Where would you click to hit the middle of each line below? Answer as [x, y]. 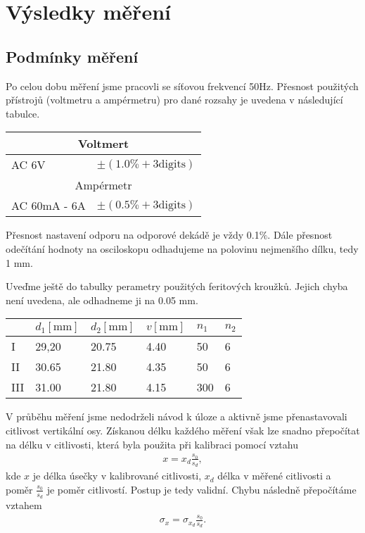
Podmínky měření [72, 56]
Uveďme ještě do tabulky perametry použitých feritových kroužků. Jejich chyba [177, 286]
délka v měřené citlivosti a [274, 476]
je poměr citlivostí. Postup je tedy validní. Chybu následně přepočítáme [201, 489]
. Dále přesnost [300, 235]
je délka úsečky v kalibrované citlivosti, [117, 476]
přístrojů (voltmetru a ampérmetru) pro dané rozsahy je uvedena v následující [174, 100]
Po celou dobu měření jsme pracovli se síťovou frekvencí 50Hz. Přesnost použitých [182, 86]
